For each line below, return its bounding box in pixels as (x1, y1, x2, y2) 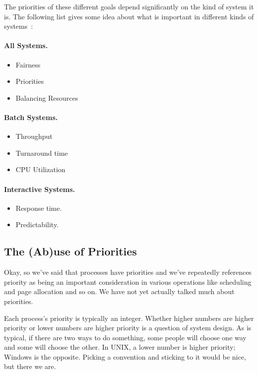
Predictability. (15, 219, 59, 230)
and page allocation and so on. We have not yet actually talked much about (4, 286, 235, 297)
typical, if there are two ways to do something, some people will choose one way (4, 332, 247, 342)
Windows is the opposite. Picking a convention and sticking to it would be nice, (4, 351, 246, 362)
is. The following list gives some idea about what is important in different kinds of (4, 11, 254, 21)
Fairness (15, 59, 41, 69)
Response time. (15, 202, 62, 213)
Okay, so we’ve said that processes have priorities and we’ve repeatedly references (4, 267, 252, 277)
